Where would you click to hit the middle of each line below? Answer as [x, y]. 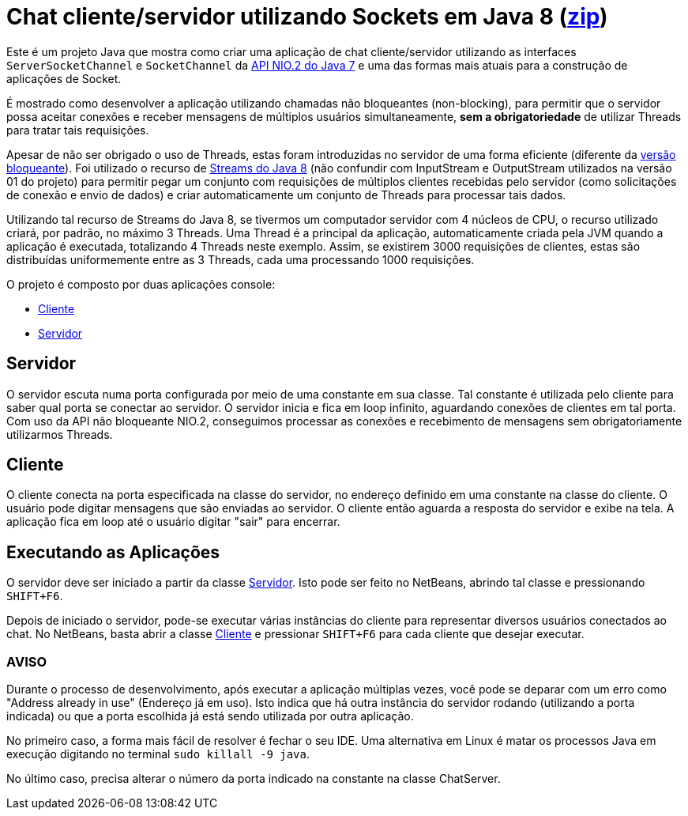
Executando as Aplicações [113, 552]
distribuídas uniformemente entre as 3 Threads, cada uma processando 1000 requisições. [241, 259]
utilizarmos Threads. [60, 434]
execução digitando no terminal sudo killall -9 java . [158, 754]
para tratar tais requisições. [78, 130]
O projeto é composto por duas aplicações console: [141, 284]
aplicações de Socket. [64, 78]
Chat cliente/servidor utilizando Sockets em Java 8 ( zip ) [307, 17]
